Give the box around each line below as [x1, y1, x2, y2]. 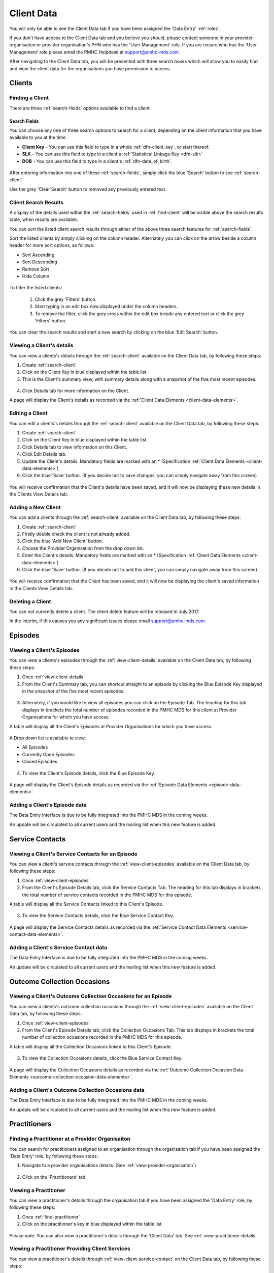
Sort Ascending [22, 252, 55, 258]
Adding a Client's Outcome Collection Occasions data [9, 1086, 145, 1093]
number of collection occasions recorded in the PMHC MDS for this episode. [22, 1034, 183, 1040]
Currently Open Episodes [22, 751, 75, 757]
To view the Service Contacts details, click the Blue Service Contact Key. [22, 912, 175, 919]
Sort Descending [22, 259, 58, 265]
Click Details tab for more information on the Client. [22, 388, 129, 394]
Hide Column [22, 273, 50, 280]
